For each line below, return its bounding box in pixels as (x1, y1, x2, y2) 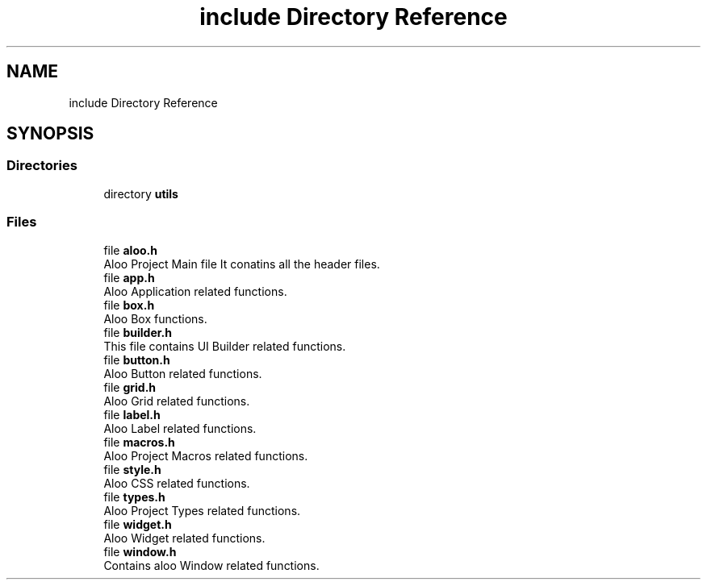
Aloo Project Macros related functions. (103, 448, 308, 463)
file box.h (103, 297, 155, 312)
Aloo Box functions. (103, 311, 207, 326)
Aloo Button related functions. (103, 366, 262, 380)
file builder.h (103, 325, 172, 339)
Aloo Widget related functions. (103, 530, 266, 545)
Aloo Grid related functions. (103, 393, 250, 408)
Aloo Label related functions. (103, 421, 257, 435)
